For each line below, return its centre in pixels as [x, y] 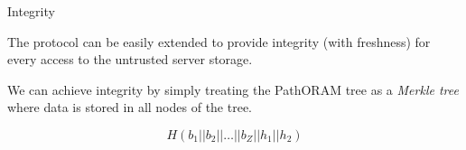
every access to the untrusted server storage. [130, 59]
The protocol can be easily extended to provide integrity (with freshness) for [219, 41]
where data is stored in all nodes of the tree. [130, 107]
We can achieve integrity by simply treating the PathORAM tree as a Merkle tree [233, 89]
